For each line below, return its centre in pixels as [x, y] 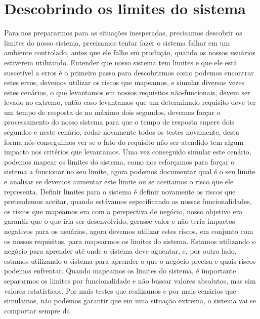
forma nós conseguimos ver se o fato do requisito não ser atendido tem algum [124, 142]
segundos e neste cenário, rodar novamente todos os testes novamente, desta [122, 132]
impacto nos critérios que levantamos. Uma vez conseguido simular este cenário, [128, 152]
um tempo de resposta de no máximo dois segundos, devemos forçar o [112, 112]
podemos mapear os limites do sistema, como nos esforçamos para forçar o [119, 161]
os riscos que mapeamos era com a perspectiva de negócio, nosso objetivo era [123, 211]
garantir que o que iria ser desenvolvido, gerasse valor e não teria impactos [120, 221]
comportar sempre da [37, 310]
